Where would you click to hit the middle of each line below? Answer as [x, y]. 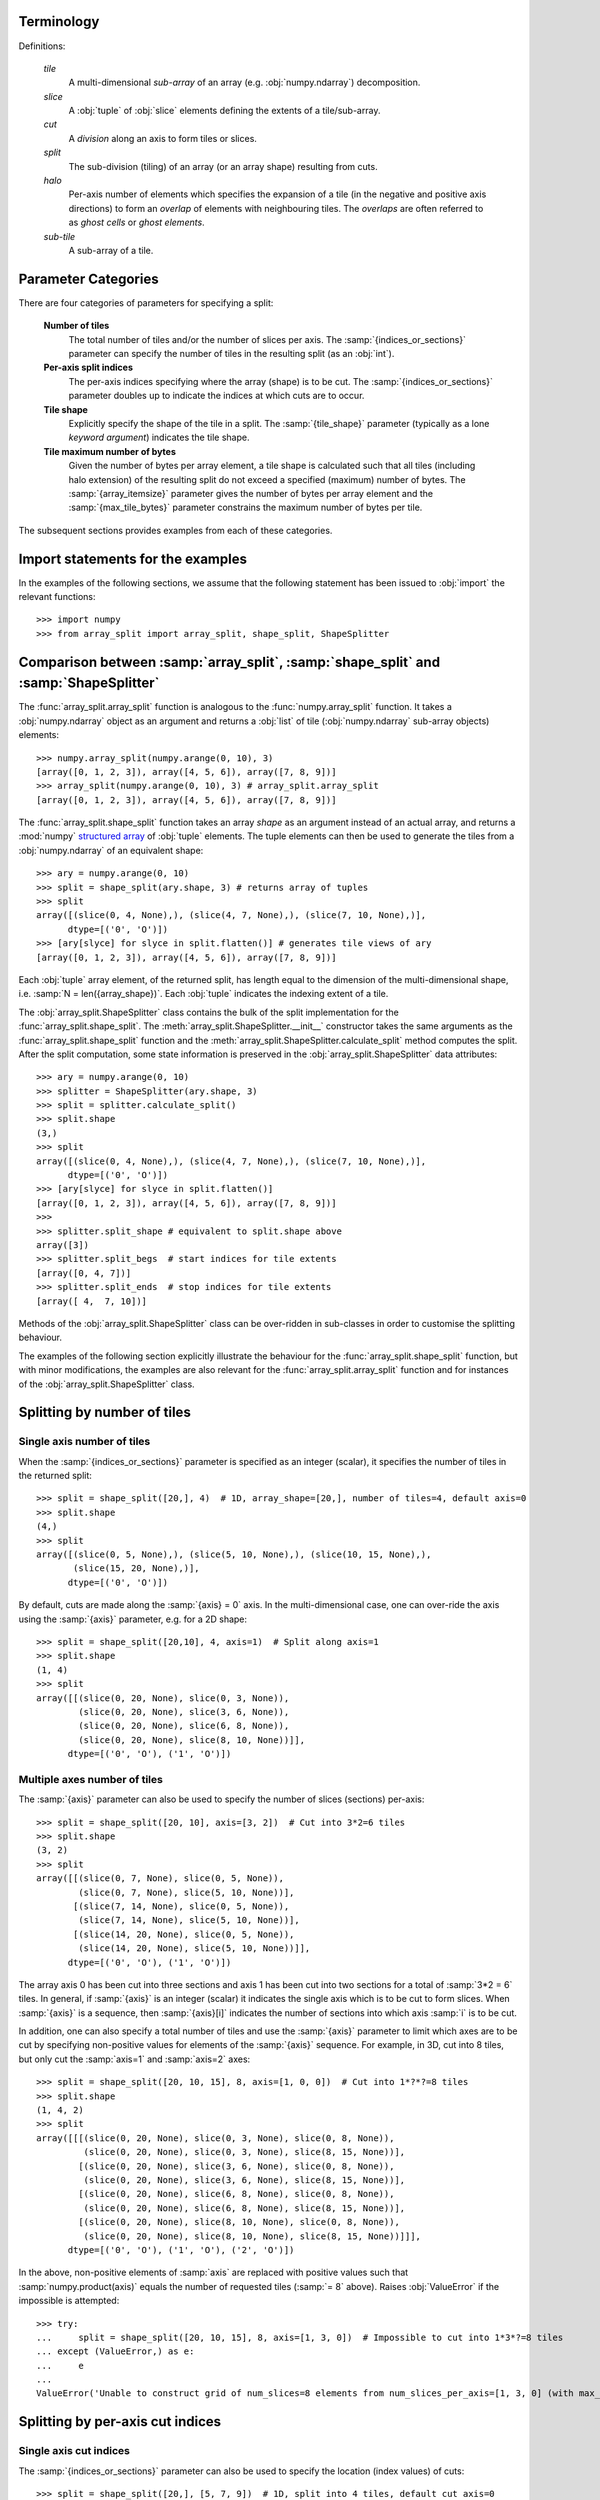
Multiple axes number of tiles [91, 1779]
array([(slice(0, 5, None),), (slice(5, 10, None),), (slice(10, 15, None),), [234, 1554]
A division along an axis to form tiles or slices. [162, 138]
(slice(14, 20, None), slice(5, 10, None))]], [194, 1948]
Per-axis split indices [88, 367]
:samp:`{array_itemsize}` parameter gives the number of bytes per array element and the [251, 493]
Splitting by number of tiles [105, 1412]
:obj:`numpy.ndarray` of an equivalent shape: [111, 850]
